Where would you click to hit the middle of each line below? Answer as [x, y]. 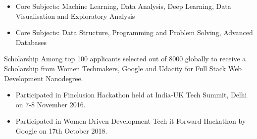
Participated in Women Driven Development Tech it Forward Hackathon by [131, 121]
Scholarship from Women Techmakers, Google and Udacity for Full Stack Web [123, 68]
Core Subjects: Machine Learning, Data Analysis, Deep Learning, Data [123, 6]
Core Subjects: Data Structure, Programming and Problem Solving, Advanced [134, 32]
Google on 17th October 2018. [61, 130]
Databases [31, 42]
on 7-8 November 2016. [51, 104]
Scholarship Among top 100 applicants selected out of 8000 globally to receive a [125, 59]
